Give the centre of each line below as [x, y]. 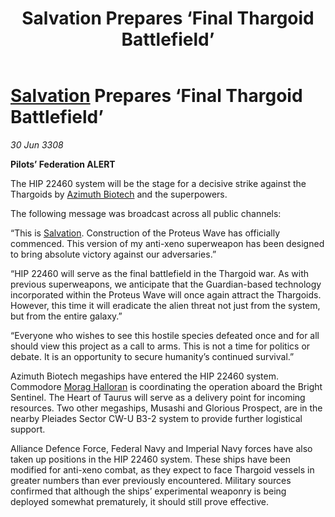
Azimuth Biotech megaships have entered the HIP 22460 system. [144, 376]
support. [28, 429]
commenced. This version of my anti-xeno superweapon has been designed [167, 243]
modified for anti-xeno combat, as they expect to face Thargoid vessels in [162, 469]
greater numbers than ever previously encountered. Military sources [151, 480]
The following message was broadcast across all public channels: [146, 213]
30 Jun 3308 [37, 144]
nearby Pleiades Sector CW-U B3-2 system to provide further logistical [156, 418]
